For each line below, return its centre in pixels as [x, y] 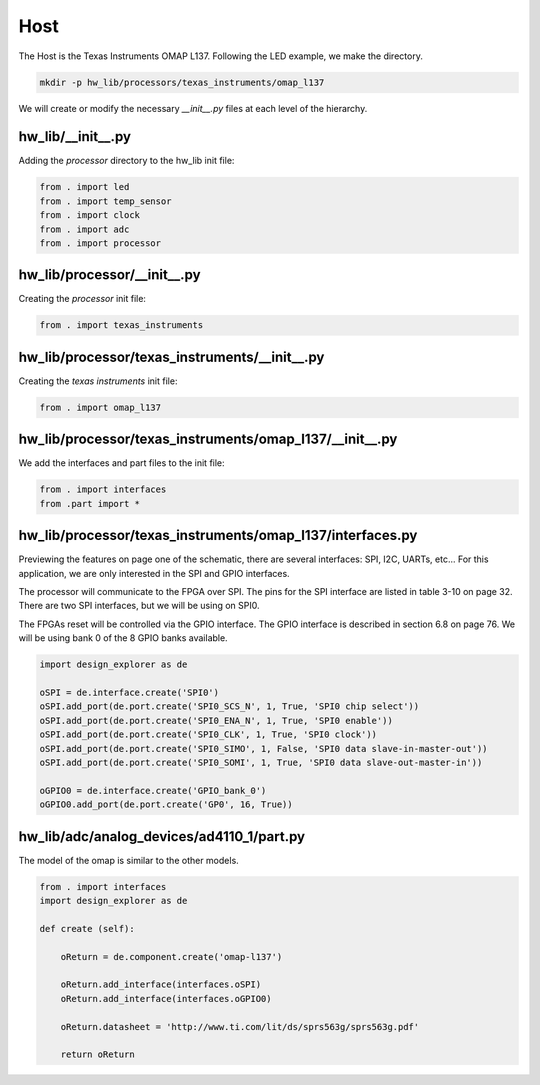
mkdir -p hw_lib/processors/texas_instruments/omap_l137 [182, 82]
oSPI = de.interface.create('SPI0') [129, 693]
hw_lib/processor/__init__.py [109, 275]
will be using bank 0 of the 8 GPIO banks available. [123, 638]
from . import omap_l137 [100, 407]
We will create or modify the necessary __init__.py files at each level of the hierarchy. [193, 108]
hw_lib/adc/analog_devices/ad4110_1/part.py [161, 836]
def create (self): [87, 928]
